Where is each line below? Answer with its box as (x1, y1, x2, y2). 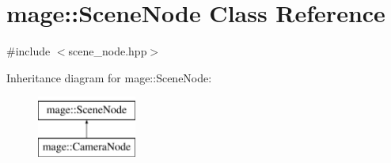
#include (6, 43, 51, 59)
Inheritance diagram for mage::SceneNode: (6, 69, 212, 85)
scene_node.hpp (68, 43, 147, 59)
